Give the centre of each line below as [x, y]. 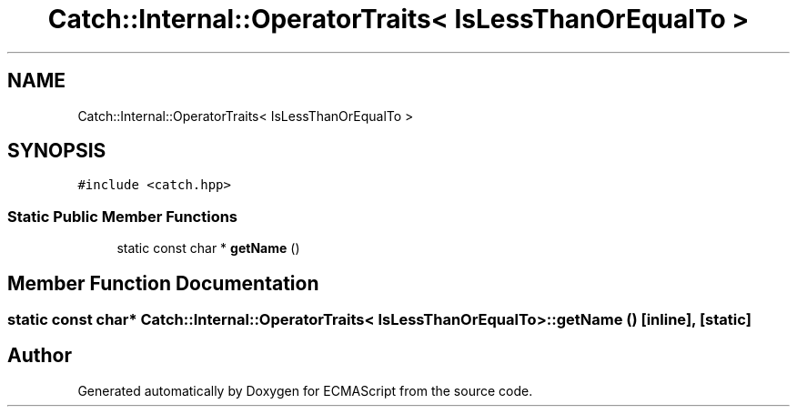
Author [40, 356]
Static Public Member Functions [123, 216]
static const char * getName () [208, 248]
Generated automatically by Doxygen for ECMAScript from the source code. [305, 390]
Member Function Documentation [163, 283]
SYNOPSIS [57, 151]
